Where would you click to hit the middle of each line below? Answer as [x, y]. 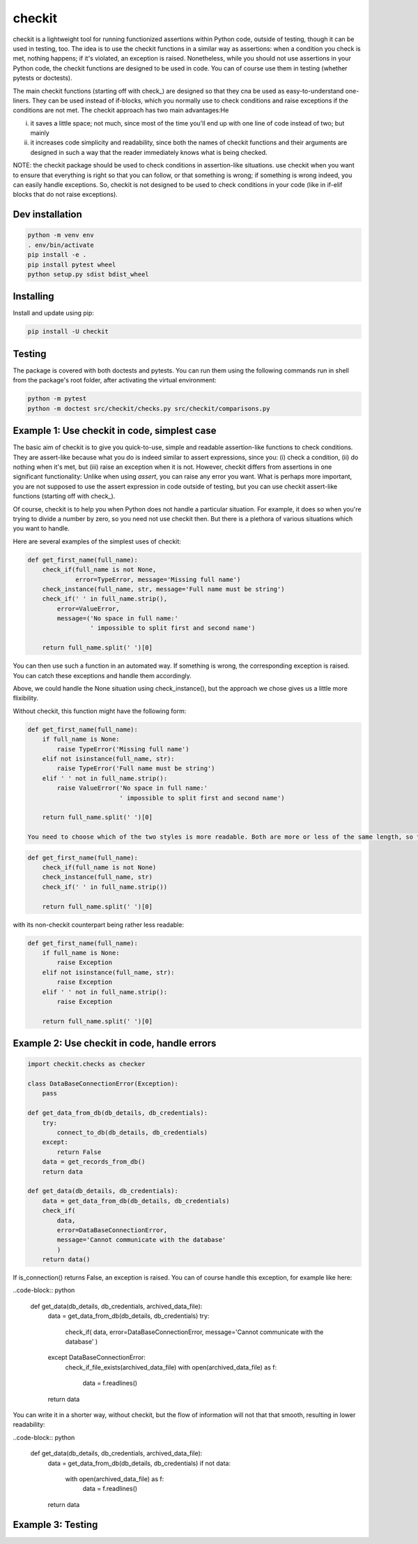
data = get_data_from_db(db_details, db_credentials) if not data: [139, 1463]
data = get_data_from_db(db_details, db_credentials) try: [129, 1316]
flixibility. [25, 698]
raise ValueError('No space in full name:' [132, 788]
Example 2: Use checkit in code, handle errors [115, 1043]
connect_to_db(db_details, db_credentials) [132, 1133]
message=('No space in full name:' [118, 619]
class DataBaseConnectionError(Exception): [103, 1084]
